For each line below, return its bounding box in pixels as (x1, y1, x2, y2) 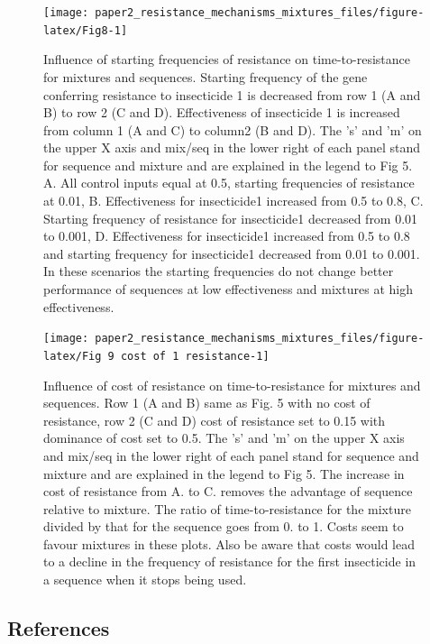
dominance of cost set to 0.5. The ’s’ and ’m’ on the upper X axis (43, 428, 405, 447)
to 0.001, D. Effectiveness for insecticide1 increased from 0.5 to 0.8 (43, 226, 410, 245)
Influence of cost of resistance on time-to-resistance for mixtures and (43, 375, 421, 394)
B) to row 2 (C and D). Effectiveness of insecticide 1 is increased (43, 103, 400, 122)
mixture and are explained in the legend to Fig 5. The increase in (43, 464, 405, 483)
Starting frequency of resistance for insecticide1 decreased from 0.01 (43, 208, 418, 227)
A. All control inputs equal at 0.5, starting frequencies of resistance (43, 173, 415, 192)
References (7, 614, 110, 642)
